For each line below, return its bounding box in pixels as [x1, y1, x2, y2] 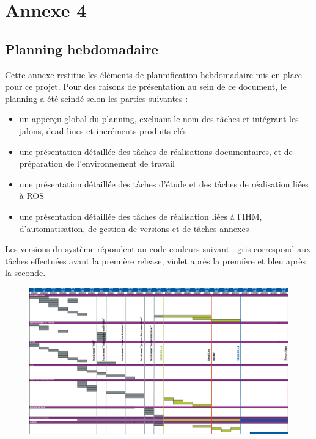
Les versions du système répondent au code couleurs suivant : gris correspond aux [5, 242, 311, 255]
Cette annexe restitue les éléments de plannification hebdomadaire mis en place [5, 68, 303, 81]
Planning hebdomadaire [5, 39, 158, 58]
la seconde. [5, 266, 46, 279]
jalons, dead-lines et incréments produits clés [19, 124, 187, 137]
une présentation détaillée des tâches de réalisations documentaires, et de [19, 145, 293, 158]
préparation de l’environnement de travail [19, 157, 175, 170]
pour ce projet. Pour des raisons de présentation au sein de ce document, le [5, 80, 287, 93]
